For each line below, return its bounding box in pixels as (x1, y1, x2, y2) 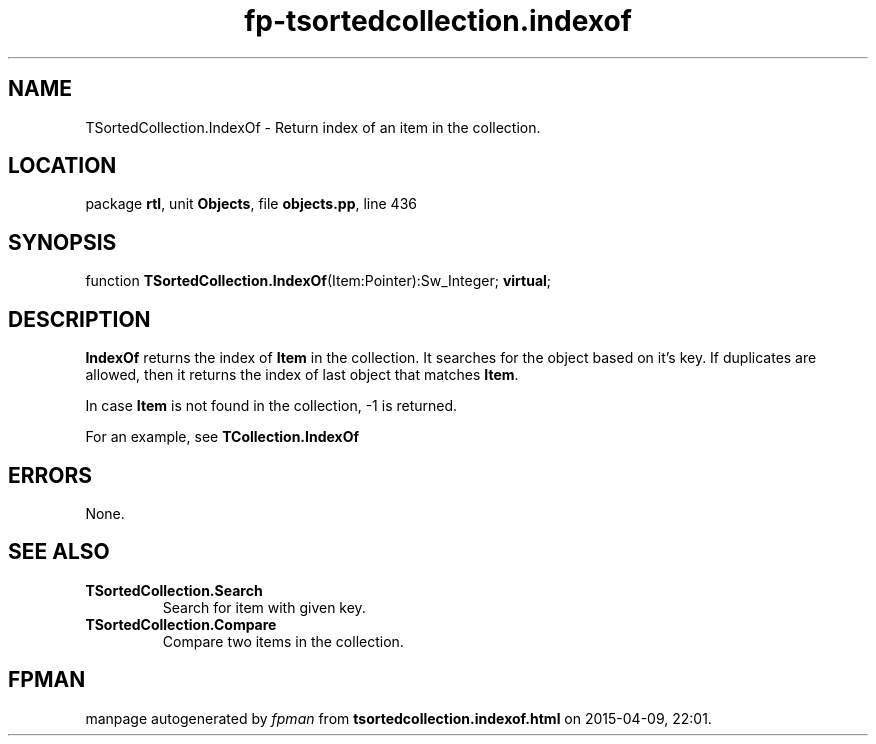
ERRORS (8, 462, 93, 488)
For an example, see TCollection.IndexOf (85, 428, 360, 446)
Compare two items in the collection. (162, 632, 404, 650)
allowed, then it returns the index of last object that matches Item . (85, 366, 519, 384)
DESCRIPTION (8, 306, 151, 332)
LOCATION (8, 153, 117, 179)
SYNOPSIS (8, 229, 117, 255)
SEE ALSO (8, 539, 110, 565)
